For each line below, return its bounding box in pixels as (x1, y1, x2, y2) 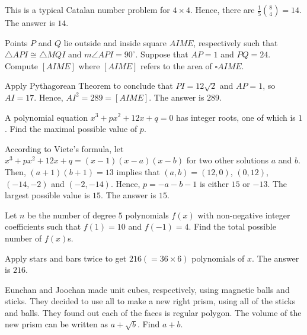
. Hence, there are (190, 4, 255, 15)
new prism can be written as (5, 318, 108, 330)
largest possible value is (5, 189, 90, 201)
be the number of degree (27, 208, 116, 221)
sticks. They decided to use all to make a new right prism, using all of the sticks (5, 295, 296, 307)
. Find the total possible (188, 220, 276, 233)
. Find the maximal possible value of (5, 123, 137, 135)
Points (5, 36, 28, 49)
